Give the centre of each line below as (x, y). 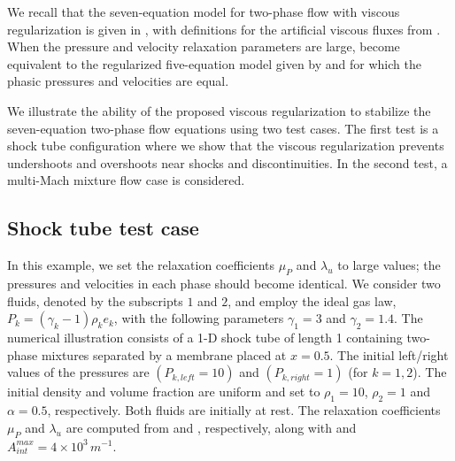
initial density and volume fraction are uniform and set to (164, 392)
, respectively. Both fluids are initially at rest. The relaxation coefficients (244, 410)
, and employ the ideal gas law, (312, 300)
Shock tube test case (103, 228)
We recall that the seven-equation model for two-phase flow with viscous (204, 12)
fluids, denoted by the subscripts (95, 300)
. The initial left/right (389, 354)
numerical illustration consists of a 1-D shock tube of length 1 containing (205, 338)
